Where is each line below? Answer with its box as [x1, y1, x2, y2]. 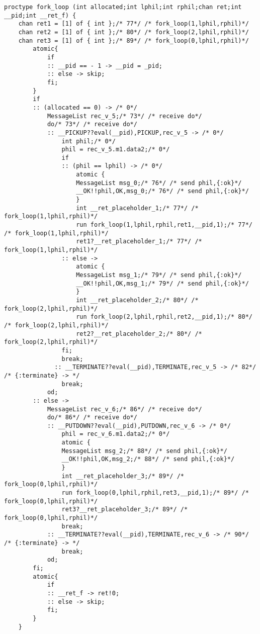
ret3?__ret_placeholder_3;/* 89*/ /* [61, 506, 188, 513]
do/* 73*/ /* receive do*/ [47, 121, 137, 128]
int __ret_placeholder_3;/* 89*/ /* [61, 472, 184, 480]
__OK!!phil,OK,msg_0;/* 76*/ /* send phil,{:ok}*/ [76, 188, 249, 195]
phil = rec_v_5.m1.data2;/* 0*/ [61, 146, 170, 153]
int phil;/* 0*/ [61, 137, 116, 145]
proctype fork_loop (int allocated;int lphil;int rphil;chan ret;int [4, 4, 242, 11]
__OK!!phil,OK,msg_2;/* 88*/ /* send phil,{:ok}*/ [61, 456, 235, 463]
